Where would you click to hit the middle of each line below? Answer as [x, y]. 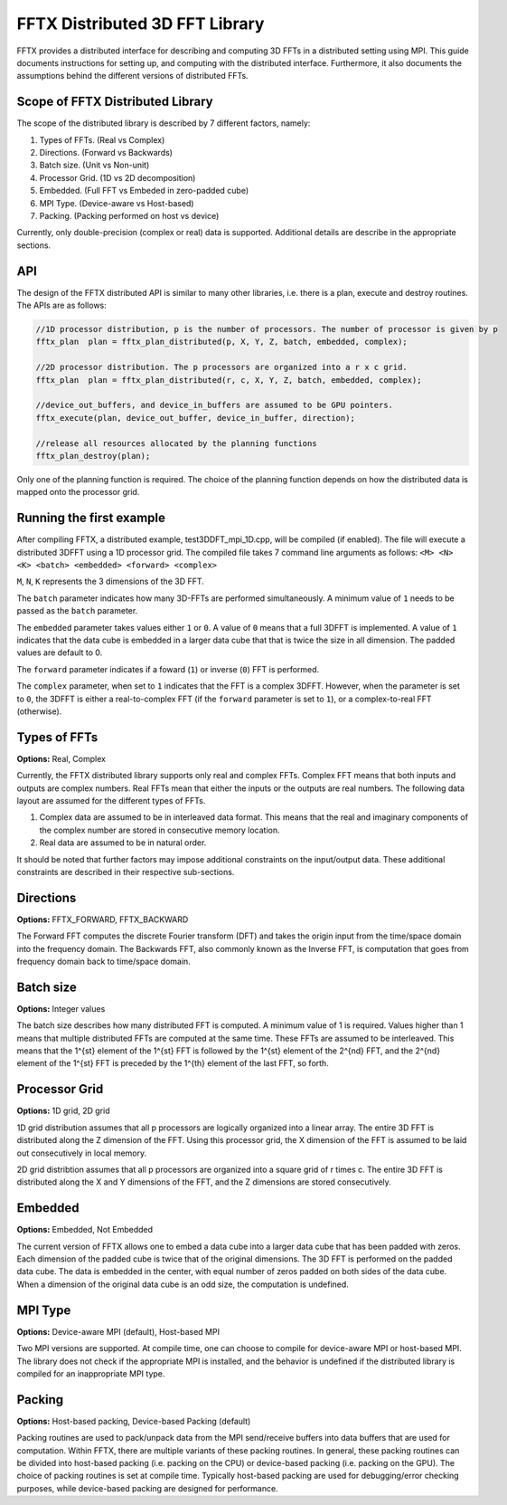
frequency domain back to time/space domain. [104, 962]
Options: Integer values [61, 1008]
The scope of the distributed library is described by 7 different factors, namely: [164, 123]
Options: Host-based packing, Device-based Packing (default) [134, 1421]
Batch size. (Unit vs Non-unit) [94, 165]
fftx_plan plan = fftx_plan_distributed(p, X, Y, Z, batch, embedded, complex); [222, 342]
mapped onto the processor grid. [78, 492]
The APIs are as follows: [62, 305]
